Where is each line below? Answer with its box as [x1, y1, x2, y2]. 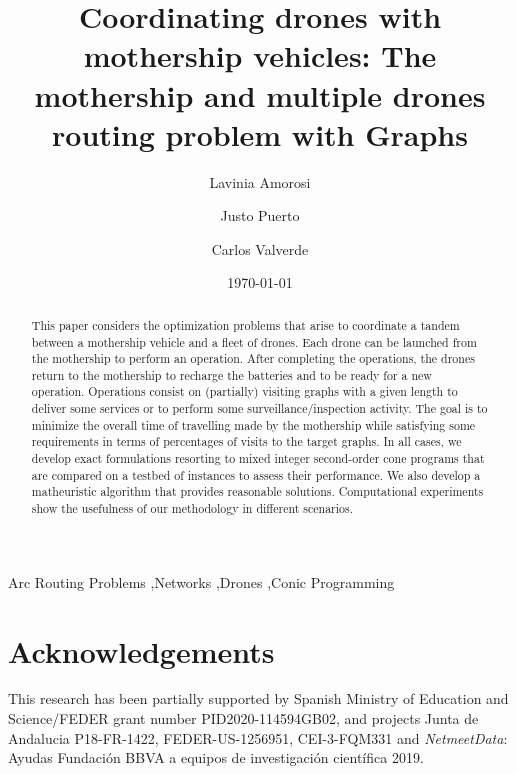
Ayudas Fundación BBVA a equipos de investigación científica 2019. [8, 747, 424, 768]
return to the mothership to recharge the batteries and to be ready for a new [31, 366, 432, 383]
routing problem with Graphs [52, 113, 468, 154]
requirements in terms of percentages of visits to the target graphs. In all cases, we [31, 433, 462, 450]
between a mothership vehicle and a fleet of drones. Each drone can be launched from [31, 333, 477, 350]
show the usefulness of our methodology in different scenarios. [31, 500, 354, 517]
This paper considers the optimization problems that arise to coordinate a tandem [31, 316, 460, 333]
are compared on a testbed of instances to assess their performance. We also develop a [31, 466, 481, 483]
